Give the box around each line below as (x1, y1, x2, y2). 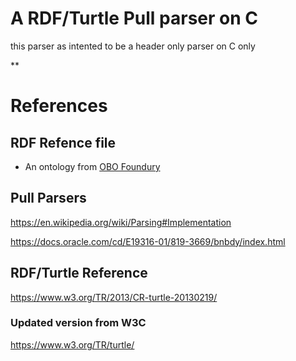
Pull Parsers (10, 190, 87, 207)
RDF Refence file (10, 134, 117, 151)
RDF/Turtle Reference (10, 265, 148, 282)
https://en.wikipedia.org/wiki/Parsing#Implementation (10, 216, 232, 228)
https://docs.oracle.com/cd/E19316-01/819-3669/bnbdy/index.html (10, 235, 286, 247)
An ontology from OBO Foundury (24, 160, 161, 172)
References (10, 95, 108, 117)
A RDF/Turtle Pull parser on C (10, 7, 258, 30)
